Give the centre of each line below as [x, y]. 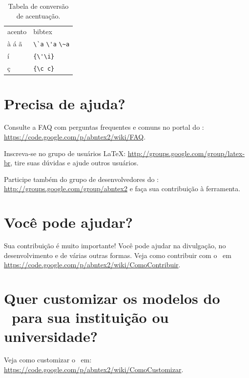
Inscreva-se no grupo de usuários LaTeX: [65, 153]
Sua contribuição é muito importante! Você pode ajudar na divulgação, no [115, 246]
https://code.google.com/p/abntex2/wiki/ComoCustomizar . [94, 369]
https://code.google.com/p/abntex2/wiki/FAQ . [75, 136]
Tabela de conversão [38, 6]
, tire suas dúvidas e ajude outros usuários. [74, 163]
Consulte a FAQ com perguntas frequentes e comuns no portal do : [104, 127]
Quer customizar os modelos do [112, 298]
